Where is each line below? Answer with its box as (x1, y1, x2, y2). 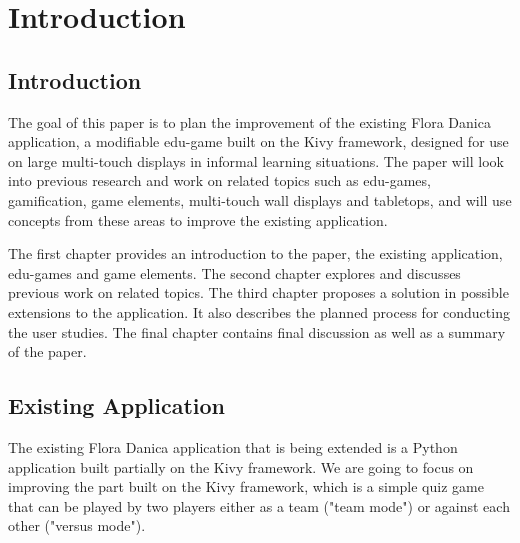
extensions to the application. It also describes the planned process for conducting (8, 301, 510, 322)
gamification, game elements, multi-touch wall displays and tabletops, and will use (8, 189, 512, 210)
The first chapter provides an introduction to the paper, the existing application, (8, 243, 503, 264)
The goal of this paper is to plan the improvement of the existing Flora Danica (8, 111, 491, 132)
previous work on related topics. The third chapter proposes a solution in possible (8, 282, 509, 303)
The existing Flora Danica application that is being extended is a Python (8, 436, 458, 457)
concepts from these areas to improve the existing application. (8, 209, 388, 230)
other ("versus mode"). (8, 515, 146, 536)
